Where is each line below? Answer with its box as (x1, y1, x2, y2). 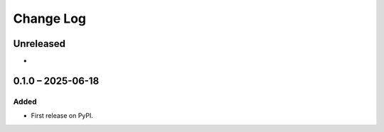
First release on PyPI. (31, 111, 94, 120)
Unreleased (13, 38, 66, 50)
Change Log (13, 11, 87, 26)
